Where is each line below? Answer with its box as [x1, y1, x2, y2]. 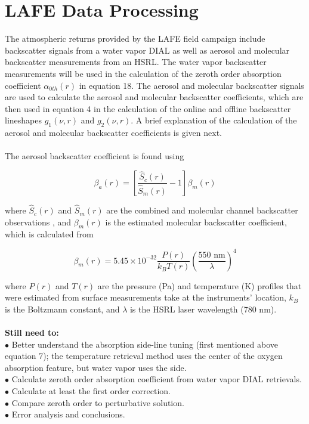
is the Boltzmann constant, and [5, 302, 120, 315]
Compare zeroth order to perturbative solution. [11, 396, 184, 408]
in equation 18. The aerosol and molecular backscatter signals [79, 79, 304, 91]
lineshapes [5, 114, 42, 126]
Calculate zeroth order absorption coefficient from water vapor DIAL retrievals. [11, 373, 302, 385]
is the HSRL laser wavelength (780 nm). [129, 302, 277, 315]
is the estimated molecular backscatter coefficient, [105, 215, 287, 228]
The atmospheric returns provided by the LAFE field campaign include [5, 32, 265, 45]
